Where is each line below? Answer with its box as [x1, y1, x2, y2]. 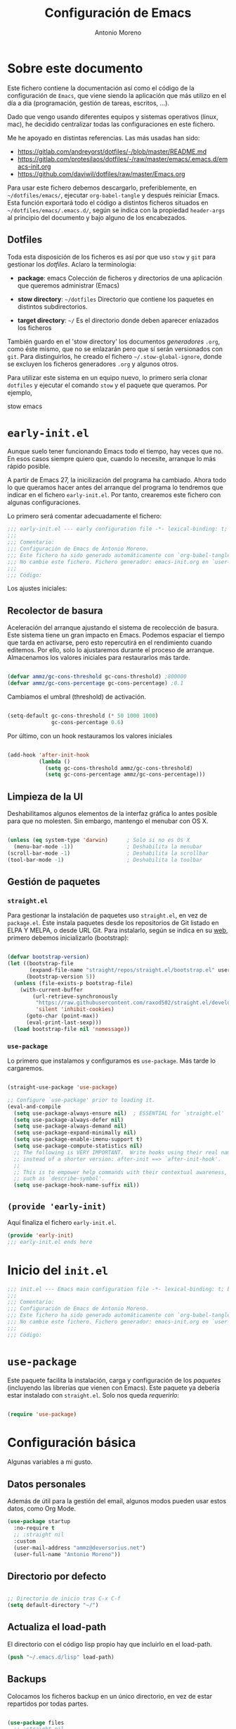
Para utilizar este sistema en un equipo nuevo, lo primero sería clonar [7, 373, 208, 381]
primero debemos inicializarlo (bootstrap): [7, 934, 129, 942]
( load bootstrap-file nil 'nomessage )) [13, 1025, 131, 1032]
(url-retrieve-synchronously [32, 993, 118, 1000]
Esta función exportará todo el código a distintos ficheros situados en [7, 198, 209, 207]
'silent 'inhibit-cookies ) [35, 1006, 114, 1013]
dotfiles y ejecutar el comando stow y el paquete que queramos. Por [7, 381, 208, 389]
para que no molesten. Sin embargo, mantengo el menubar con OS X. [7, 817, 209, 826]
